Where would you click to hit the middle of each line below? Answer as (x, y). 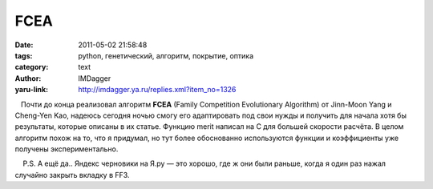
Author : (28, 78)
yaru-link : (31, 90)
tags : (24, 55)
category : (32, 67)
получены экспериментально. (67, 149)
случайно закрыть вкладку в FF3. (72, 175)
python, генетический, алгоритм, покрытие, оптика (166, 55)
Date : (24, 45)
